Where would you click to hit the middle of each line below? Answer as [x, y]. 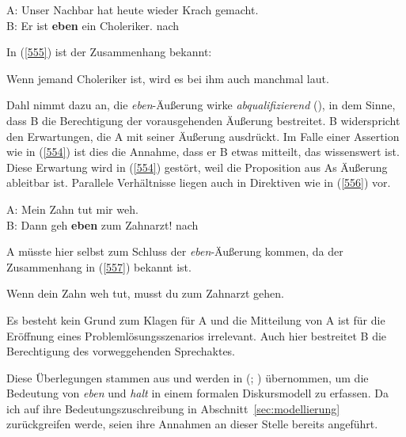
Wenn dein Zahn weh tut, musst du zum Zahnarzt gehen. [145, 293]
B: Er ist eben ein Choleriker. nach [93, 25]
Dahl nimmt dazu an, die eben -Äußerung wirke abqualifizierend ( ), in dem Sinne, [201, 105]
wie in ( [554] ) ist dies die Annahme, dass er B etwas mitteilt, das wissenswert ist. [203, 152]
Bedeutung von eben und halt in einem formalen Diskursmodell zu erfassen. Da [197, 393]
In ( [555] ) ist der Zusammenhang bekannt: [109, 52]
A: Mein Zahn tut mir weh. [72, 209]
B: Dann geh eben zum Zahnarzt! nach [102, 224]
